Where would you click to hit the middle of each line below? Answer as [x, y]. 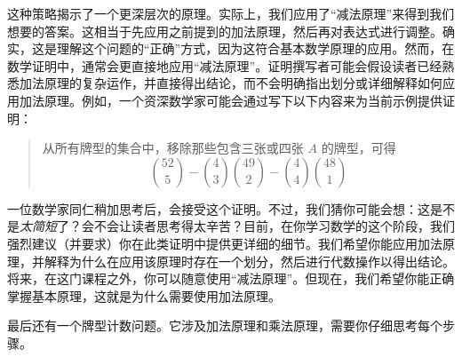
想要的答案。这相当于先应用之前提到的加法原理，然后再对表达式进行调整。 [225, 31]
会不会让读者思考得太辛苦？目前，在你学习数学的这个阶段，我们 [268, 226]
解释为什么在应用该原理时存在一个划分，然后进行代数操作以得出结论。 [249, 261]
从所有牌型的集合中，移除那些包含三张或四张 [173, 148]
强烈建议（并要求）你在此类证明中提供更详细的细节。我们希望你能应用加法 [225, 243]
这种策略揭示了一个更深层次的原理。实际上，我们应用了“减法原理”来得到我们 [231, 13]
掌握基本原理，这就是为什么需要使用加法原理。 [144, 295]
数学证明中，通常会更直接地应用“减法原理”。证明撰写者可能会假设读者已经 [225, 65]
